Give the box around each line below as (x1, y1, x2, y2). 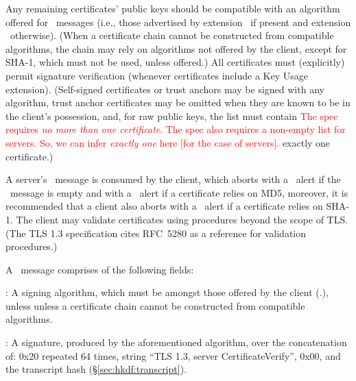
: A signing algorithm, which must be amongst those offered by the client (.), (5, 285, 329, 299)
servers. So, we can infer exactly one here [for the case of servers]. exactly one (5, 135, 331, 149)
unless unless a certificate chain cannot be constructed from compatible (5, 298, 305, 312)
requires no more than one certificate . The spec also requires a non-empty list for (5, 122, 346, 136)
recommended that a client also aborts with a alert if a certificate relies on (5, 199, 323, 213)
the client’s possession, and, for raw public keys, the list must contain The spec (5, 108, 338, 123)
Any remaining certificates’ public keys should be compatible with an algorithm (5, 1, 340, 15)
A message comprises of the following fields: (5, 262, 194, 276)
